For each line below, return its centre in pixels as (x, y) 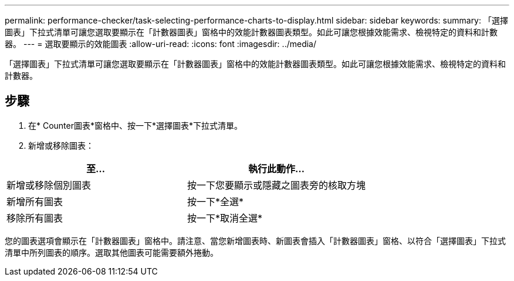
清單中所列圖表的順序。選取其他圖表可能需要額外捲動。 (111, 252)
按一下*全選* (216, 201)
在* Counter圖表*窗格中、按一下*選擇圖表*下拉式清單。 (136, 125)
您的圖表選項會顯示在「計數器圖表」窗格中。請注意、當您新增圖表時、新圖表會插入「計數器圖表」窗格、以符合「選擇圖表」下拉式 (255, 240)
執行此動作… (277, 168)
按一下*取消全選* (225, 218)
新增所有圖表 (35, 201)
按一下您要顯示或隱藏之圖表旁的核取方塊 (277, 185)
